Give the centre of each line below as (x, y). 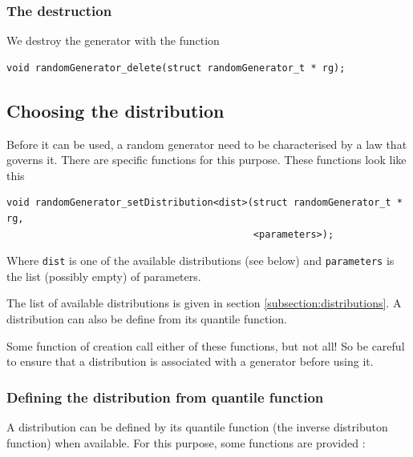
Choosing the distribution (115, 110)
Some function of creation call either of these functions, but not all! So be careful (206, 345)
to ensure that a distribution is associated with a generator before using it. (190, 361)
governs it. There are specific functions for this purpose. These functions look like (206, 160)
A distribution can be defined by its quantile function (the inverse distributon (197, 427)
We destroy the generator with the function (113, 40)
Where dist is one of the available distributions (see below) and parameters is (200, 261)
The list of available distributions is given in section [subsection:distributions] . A (204, 303)
